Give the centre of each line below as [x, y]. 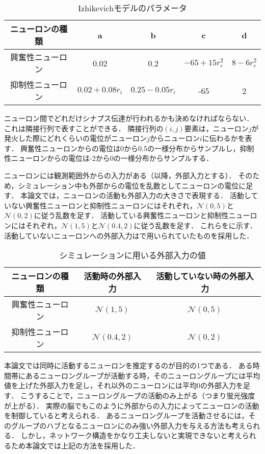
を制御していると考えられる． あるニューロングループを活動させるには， [126, 415]
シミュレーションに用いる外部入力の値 [132, 255]
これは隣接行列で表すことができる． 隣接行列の [84, 128]
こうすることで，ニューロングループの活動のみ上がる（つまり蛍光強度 [138, 395]
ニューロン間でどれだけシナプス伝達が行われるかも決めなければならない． [129, 118]
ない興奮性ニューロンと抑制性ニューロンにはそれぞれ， [104, 205]
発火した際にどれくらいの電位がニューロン [75, 138]
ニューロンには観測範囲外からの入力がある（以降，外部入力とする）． [120, 175]
